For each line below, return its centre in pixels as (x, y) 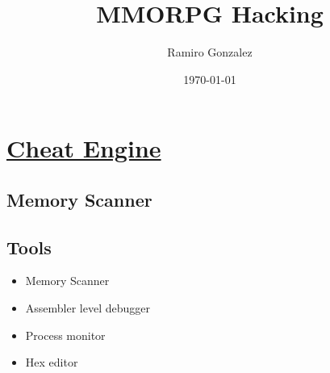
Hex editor (52, 362)
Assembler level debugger (88, 308)
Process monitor (65, 335)
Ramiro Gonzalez (210, 52)
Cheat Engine (84, 148)
